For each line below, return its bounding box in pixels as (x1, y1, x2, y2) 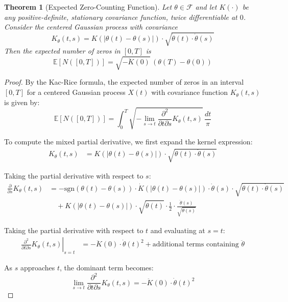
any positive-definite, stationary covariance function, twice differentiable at (4, 11, 237, 22)
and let (195, 2, 217, 12)
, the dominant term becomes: (60, 262, 154, 273)
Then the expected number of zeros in (4, 45, 121, 56)
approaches (20, 262, 55, 273)
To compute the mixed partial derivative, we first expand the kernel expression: (4, 136, 253, 146)
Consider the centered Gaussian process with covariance (4, 21, 178, 32)
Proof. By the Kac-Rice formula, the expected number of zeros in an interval (4, 77, 244, 87)
